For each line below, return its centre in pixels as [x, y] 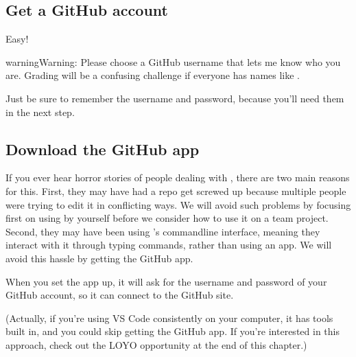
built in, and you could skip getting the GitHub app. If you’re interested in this [173, 331]
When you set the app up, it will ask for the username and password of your [166, 281]
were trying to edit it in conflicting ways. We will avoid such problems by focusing [178, 204]
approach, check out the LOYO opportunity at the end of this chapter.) [156, 344]
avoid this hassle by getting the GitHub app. [99, 258]
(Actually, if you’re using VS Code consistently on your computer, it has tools [169, 318]
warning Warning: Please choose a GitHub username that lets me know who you [173, 61]
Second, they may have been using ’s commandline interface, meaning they [163, 231]
